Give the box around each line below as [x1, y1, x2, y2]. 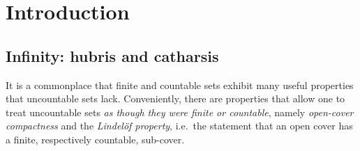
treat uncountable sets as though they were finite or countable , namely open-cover [6, 104, 354, 119]
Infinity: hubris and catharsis [6, 45, 219, 66]
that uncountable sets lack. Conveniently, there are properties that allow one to [6, 91, 345, 106]
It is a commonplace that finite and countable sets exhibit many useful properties [6, 77, 354, 92]
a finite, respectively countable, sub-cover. [6, 132, 185, 146]
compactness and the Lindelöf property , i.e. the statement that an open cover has [6, 118, 353, 133]
